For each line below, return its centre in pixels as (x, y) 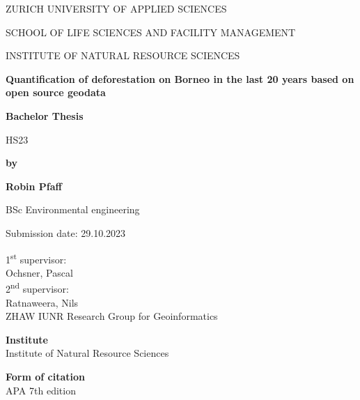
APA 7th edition (41, 390)
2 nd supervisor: (37, 288)
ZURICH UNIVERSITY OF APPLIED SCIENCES (116, 8)
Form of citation (46, 376)
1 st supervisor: (36, 258)
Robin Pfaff (34, 186)
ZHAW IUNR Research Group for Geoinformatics (112, 316)
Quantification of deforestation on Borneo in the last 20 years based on (180, 78)
